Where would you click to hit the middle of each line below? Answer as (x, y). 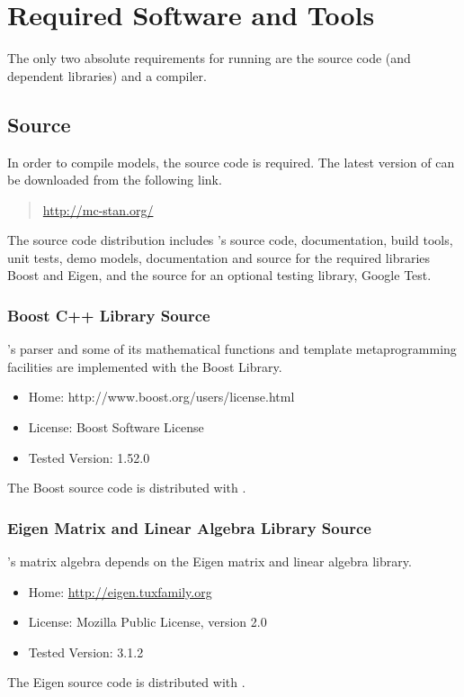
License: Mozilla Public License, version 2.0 (147, 622)
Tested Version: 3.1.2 (86, 652)
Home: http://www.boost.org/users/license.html (161, 397)
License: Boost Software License (116, 427)
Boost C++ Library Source (109, 315)
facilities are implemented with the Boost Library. (145, 366)
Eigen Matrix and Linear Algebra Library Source (189, 527)
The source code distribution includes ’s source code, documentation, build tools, (230, 240)
